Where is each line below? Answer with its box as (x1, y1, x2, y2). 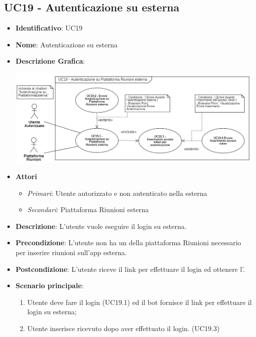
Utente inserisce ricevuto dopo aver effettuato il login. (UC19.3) (27, 323, 220, 333)
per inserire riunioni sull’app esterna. (15, 247, 127, 258)
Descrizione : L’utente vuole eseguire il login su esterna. (15, 221, 187, 231)
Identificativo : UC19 (15, 23, 83, 33)
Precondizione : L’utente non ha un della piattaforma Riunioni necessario (15, 237, 241, 248)
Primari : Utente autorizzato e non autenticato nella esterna (27, 187, 207, 198)
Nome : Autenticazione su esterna (15, 39, 118, 49)
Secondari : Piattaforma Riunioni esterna (27, 204, 149, 215)
